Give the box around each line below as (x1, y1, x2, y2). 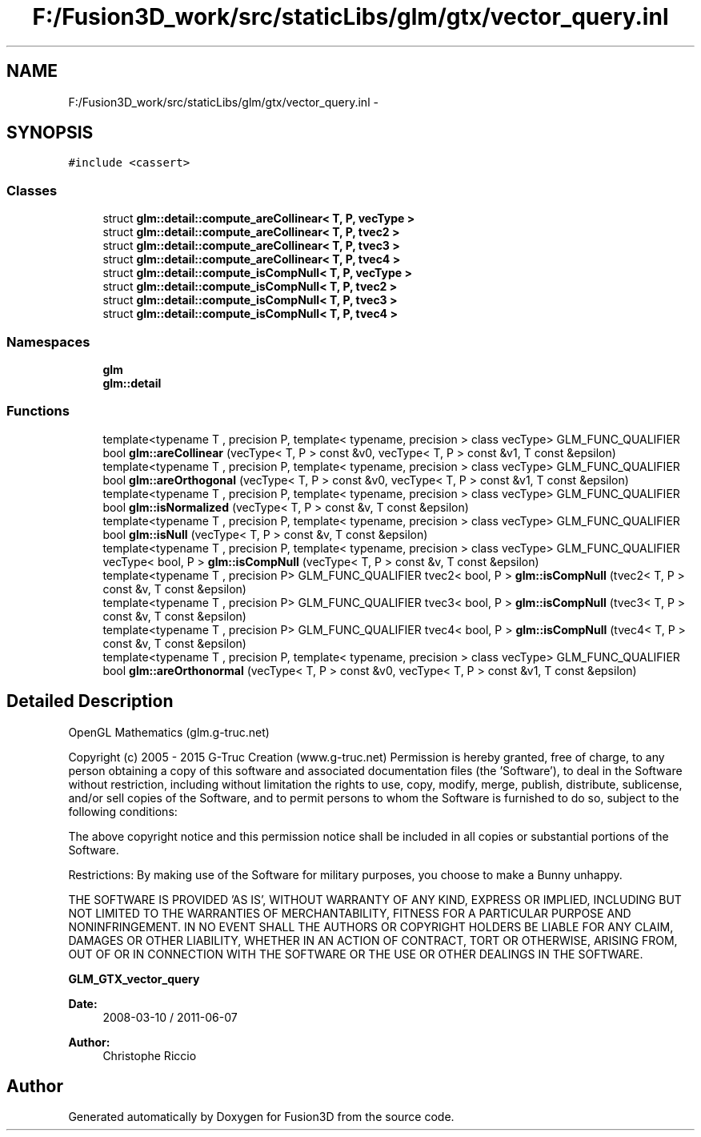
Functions (6, 403, 70, 420)
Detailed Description (6, 691, 174, 712)
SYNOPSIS (6, 123, 94, 143)
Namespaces (6, 333, 90, 350)
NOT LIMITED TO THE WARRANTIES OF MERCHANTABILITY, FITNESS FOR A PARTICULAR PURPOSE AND (68, 906, 631, 920)
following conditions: (68, 804, 178, 818)
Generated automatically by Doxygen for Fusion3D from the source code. (68, 1110, 455, 1124)
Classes (6, 182, 58, 199)
